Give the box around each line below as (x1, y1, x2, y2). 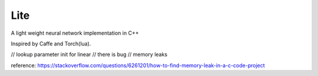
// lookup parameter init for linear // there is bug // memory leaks (11, 51, 168, 58)
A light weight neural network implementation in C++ (11, 29, 139, 37)
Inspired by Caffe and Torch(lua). (11, 40, 91, 47)
